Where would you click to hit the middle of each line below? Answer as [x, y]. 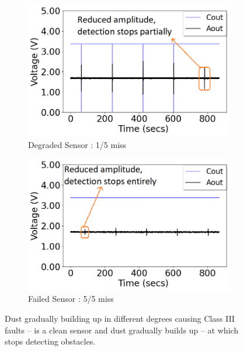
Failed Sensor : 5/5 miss [71, 299]
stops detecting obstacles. [50, 341]
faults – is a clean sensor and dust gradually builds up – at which [121, 330]
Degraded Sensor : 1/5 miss [77, 144]
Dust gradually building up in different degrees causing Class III [120, 318]
